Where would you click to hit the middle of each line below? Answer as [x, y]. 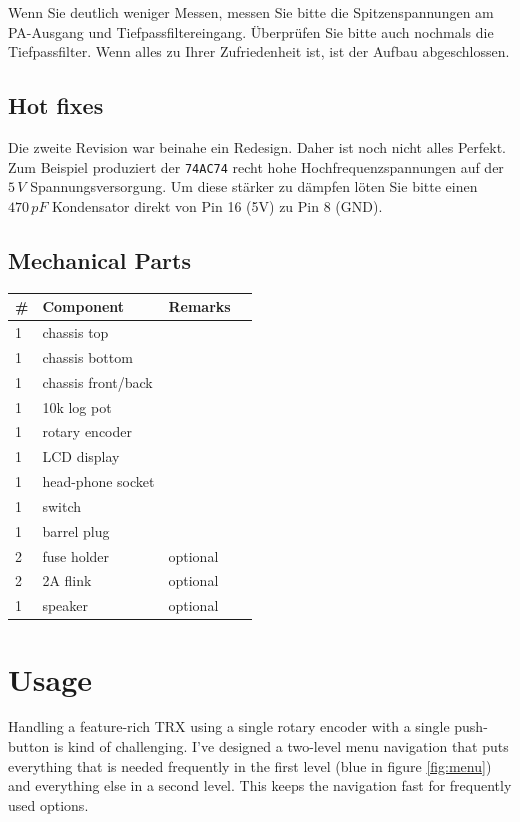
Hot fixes [56, 105]
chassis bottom [87, 356]
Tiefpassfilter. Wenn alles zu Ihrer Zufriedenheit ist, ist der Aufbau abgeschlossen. [259, 51]
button [29, 746]
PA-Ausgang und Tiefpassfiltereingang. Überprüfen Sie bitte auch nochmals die [251, 31]
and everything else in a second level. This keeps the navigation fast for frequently [260, 785]
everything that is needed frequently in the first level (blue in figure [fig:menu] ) [250, 765]
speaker [65, 605]
